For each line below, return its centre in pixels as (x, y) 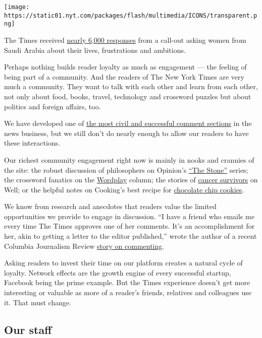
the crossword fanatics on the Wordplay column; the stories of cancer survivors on (131, 180)
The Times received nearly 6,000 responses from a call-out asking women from (125, 40)
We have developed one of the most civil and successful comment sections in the (128, 123)
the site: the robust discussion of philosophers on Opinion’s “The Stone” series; (126, 170)
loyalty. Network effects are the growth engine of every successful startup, (118, 272)
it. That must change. (38, 302)
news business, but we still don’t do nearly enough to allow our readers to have (126, 133)
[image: (17, 7)
